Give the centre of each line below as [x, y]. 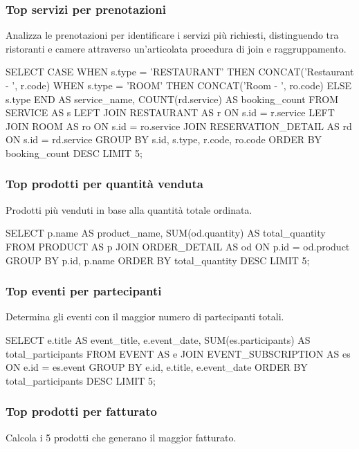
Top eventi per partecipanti [84, 291]
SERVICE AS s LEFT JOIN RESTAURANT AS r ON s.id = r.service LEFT [170, 112]
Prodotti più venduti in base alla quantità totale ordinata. [129, 209]
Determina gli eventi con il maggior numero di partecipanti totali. [145, 317]
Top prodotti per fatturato [81, 411]
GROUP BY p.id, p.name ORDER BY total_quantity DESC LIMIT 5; [158, 260]
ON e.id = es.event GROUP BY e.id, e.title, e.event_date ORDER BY [157, 367]
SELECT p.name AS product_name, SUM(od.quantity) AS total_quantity [166, 233]
